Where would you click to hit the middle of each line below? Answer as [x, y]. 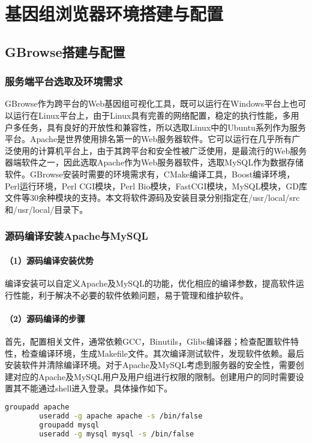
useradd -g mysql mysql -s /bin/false [117, 434]
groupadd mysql [69, 425]
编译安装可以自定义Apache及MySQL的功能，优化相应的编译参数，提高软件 [150, 283]
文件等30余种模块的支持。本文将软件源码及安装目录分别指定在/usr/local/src [152, 198]
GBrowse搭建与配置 [65, 51]
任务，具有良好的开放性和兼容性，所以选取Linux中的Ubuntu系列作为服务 [163, 127]
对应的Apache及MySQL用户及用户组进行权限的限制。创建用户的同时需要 [154, 376]
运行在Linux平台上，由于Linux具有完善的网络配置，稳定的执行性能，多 [152, 115]
